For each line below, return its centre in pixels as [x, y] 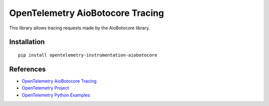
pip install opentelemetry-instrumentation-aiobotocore [88, 55]
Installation [27, 42]
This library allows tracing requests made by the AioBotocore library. [80, 28]
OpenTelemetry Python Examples [56, 95]
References [27, 69]
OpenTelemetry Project [45, 88]
